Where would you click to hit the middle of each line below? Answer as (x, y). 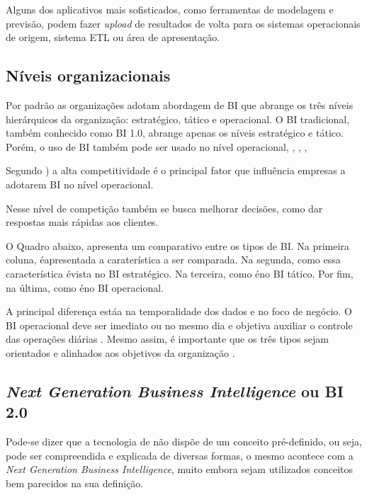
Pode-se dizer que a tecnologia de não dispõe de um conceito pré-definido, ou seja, (184, 442)
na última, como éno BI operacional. (85, 287)
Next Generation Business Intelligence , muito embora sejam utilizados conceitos (180, 469)
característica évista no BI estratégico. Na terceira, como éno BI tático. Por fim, (180, 273)
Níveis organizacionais (88, 75)
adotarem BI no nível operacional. (80, 184)
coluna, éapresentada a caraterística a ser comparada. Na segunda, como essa (173, 260)
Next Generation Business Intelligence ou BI (175, 391)
